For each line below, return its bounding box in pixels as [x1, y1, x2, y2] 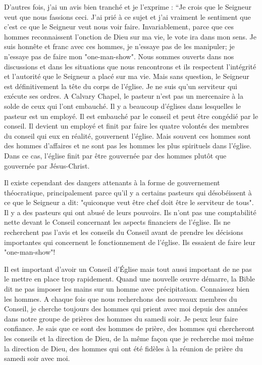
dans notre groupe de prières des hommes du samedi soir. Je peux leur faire [4, 313, 238, 323]
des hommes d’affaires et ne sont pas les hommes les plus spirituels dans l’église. [4, 140, 252, 151]
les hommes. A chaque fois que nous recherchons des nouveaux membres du [4, 293, 237, 304]
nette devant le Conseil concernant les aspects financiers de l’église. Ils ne [4, 217, 231, 227]
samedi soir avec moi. [4, 353, 70, 363]
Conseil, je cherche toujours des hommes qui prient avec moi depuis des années [4, 303, 248, 314]
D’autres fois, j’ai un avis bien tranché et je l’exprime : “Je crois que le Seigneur [4, 2, 252, 12]
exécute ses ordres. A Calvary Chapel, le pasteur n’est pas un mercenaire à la [4, 91, 243, 101]
